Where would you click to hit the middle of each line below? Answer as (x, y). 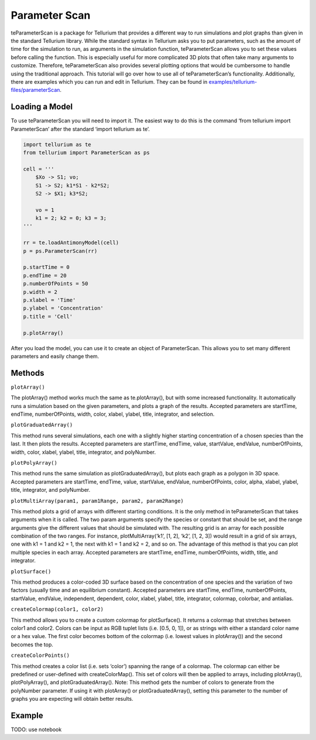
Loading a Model (42, 107)
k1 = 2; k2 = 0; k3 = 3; (71, 218)
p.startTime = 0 (47, 267)
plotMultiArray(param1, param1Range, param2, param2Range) (97, 501)
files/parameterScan (35, 90)
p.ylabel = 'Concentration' (63, 308)
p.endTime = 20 (45, 275)
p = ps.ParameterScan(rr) (60, 251)
